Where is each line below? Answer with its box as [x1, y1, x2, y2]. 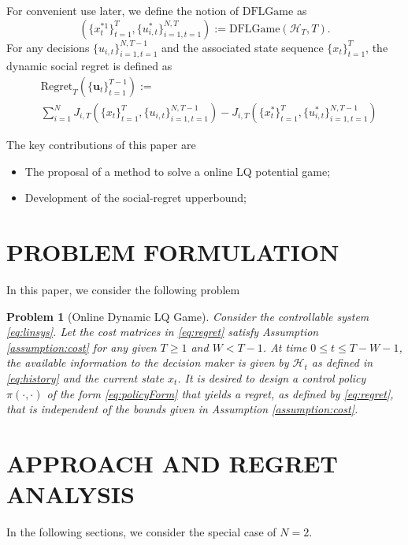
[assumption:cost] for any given [6, 338, 157, 355]
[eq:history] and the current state [6, 369, 164, 386]
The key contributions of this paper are [6, 136, 196, 153]
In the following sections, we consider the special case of [6, 524, 276, 540]
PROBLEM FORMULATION [6, 236, 339, 268]
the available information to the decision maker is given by [6, 354, 289, 371]
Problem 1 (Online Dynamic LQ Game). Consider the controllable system [6, 308, 369, 324]
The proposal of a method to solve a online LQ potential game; [24, 162, 331, 179]
